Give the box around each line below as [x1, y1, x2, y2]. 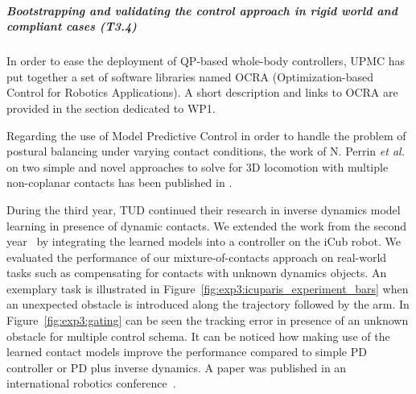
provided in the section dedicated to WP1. [6, 99, 216, 116]
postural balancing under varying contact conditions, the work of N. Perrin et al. [6, 143, 405, 160]
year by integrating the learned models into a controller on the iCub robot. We [6, 233, 401, 250]
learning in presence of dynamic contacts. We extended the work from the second [6, 217, 406, 234]
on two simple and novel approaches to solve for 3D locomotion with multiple [6, 158, 389, 175]
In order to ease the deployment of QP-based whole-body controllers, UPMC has [6, 52, 406, 69]
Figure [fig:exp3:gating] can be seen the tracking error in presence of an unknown [6, 312, 409, 329]
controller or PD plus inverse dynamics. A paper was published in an [6, 359, 347, 375]
